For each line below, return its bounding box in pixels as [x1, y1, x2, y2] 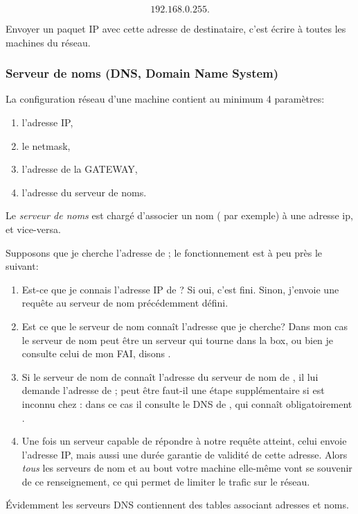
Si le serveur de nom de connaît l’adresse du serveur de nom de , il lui [21, 369, 319, 384]
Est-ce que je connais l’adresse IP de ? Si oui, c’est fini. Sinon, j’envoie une [21, 282, 339, 296]
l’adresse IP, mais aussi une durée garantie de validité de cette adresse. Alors [21, 447, 348, 461]
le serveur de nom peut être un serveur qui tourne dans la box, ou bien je [21, 332, 334, 347]
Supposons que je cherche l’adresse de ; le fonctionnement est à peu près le [6, 245, 323, 259]
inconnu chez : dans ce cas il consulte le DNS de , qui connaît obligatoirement [21, 396, 352, 411]
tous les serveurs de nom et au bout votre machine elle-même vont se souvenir [21, 461, 352, 475]
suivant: [6, 259, 39, 273]
